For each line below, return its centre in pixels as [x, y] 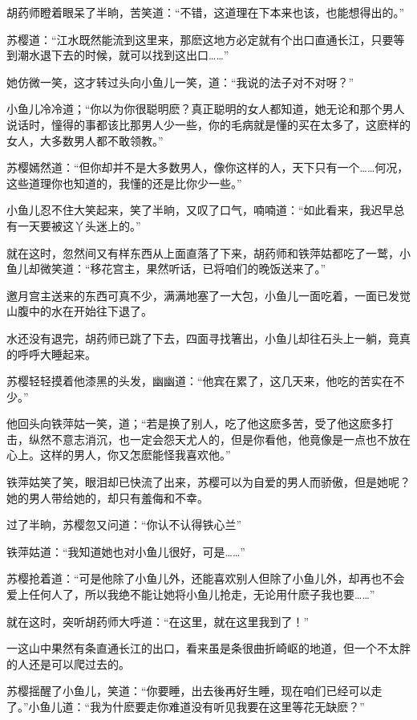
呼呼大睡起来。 [57, 354]
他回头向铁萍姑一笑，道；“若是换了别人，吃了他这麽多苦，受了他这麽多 [194, 423]
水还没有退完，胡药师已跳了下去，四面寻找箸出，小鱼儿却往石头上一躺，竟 [203, 338]
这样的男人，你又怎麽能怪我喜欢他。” [135, 455]
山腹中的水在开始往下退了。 [79, 311]
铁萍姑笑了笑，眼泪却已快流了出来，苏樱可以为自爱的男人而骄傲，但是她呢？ [208, 482]
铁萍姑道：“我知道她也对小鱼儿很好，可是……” [126, 551]
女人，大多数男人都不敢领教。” [85, 140]
